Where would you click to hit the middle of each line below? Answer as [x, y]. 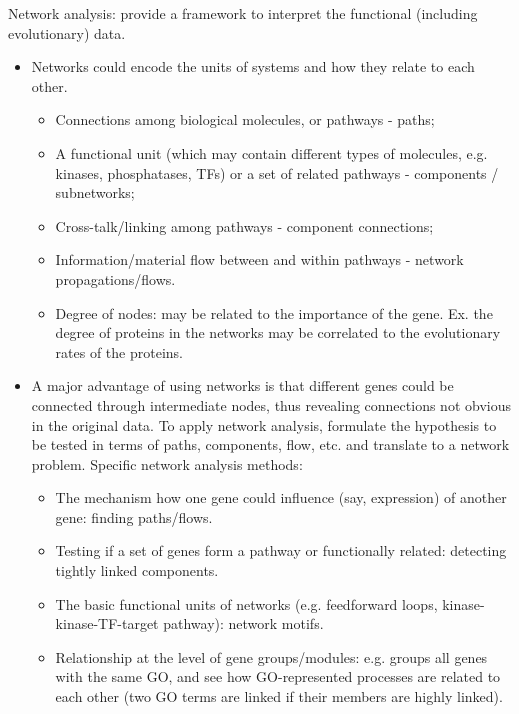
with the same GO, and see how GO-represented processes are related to [278, 676]
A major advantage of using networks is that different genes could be [242, 385]
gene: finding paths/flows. [134, 516]
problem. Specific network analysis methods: [167, 463]
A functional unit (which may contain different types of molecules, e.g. [271, 152]
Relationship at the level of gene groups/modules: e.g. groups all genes [271, 656]
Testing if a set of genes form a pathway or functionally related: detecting [281, 550]
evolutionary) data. [67, 32]
